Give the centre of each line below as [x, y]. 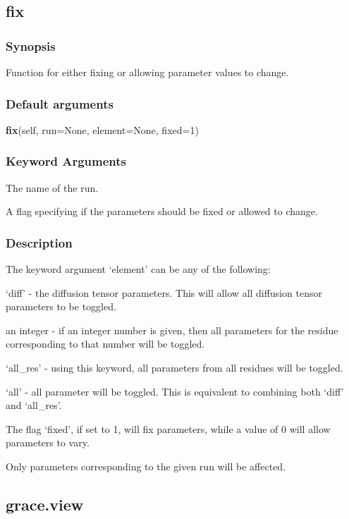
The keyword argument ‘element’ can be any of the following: [138, 269]
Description [39, 242]
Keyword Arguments [66, 161]
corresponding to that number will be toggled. [105, 344]
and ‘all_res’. [34, 405]
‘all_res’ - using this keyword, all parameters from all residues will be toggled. [174, 367]
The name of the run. [52, 187]
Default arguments [60, 103]
